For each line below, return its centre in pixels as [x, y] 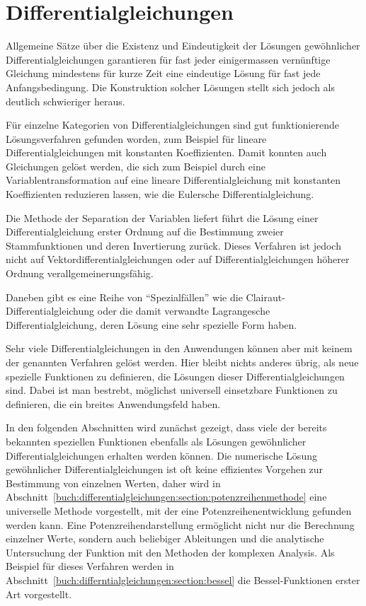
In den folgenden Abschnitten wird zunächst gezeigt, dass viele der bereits [166, 427]
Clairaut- [265, 297]
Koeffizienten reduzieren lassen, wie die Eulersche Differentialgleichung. [160, 194]
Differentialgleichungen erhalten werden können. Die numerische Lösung [161, 455]
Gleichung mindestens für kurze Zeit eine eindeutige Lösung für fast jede [163, 73]
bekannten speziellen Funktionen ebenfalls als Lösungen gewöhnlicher [156, 441]
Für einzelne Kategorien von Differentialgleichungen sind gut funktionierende [172, 125]
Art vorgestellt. [39, 594]
